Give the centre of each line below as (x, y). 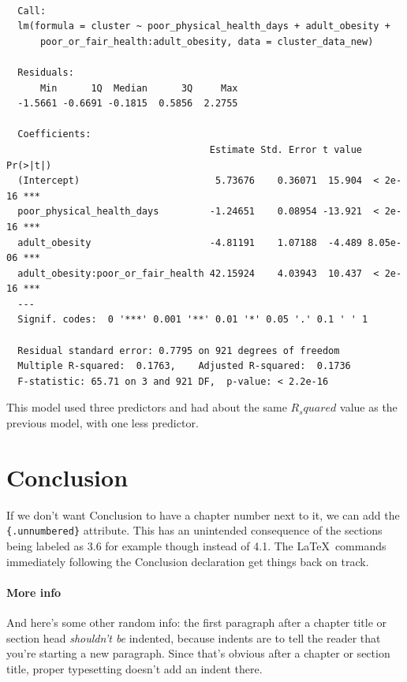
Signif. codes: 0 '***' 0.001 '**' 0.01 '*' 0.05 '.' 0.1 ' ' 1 (193, 320)
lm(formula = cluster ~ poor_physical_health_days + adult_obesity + (204, 26)
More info (34, 592)
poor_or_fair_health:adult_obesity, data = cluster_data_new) (207, 41)
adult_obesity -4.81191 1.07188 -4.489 (190, 242)
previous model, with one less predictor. (103, 423)
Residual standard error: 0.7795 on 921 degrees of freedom (179, 350)
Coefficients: (54, 134)
